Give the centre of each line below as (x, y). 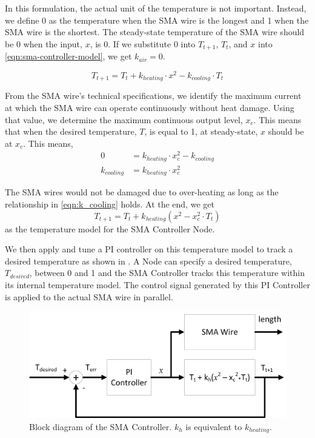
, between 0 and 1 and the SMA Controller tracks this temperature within (167, 273)
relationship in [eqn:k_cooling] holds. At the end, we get (110, 204)
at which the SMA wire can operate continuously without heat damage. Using (150, 107)
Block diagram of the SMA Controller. (101, 426)
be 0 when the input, (44, 43)
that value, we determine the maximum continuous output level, (124, 119)
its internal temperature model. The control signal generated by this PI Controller (157, 285)
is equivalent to (214, 426)
